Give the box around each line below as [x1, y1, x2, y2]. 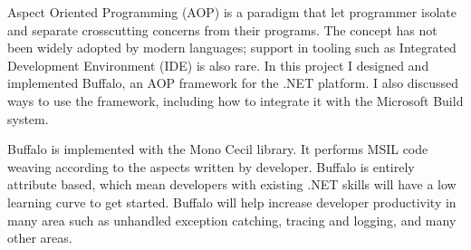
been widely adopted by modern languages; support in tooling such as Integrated [7, 38, 457, 57]
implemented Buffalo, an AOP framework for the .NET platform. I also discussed [7, 73, 459, 92]
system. [7, 109, 49, 128]
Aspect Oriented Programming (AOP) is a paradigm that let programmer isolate [7, 3, 457, 21]
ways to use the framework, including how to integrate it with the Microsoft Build [7, 91, 464, 110]
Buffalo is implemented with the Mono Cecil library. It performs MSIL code [7, 139, 428, 159]
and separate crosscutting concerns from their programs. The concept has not [7, 20, 437, 39]
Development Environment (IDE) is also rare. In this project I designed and [7, 55, 429, 74]
